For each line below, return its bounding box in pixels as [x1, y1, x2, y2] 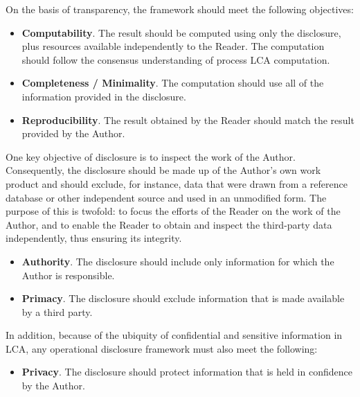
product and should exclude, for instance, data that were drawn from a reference [6, 176, 348, 191]
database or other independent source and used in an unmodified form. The [6, 190, 327, 204]
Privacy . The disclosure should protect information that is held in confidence [21, 364, 352, 379]
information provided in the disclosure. [21, 89, 186, 103]
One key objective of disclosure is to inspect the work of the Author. [6, 149, 296, 164]
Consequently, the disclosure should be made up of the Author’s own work [6, 163, 321, 177]
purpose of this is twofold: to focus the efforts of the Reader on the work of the [6, 204, 341, 218]
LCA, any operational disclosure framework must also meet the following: [6, 341, 318, 355]
